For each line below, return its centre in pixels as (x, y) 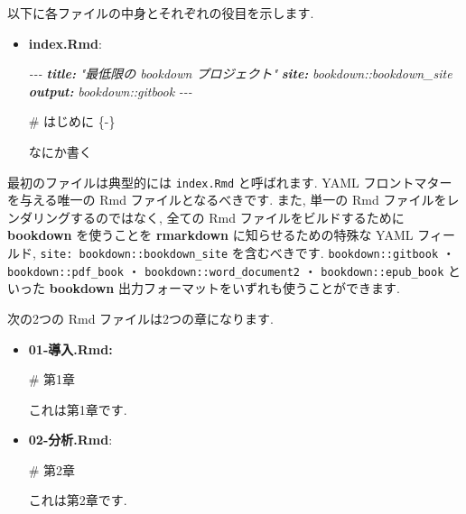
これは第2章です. (78, 500)
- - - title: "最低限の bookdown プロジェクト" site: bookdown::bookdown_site (240, 73)
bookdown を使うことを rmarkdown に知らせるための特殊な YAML (210, 235)
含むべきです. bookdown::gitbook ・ (349, 252)
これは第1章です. (78, 409)
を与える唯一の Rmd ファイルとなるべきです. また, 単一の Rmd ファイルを (227, 200)
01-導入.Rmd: (70, 349)
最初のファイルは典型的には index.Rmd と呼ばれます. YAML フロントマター (230, 182)
